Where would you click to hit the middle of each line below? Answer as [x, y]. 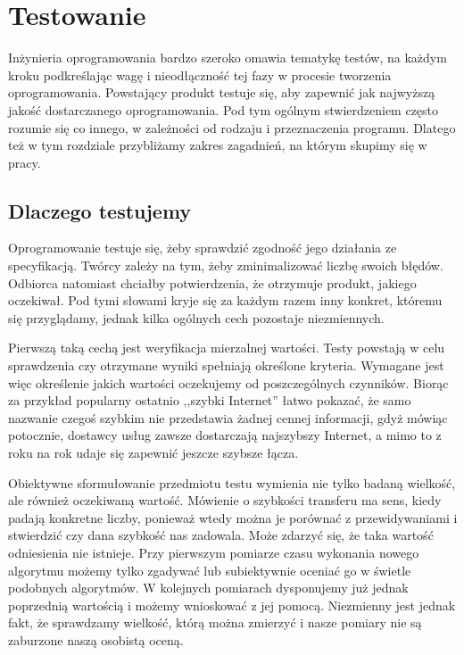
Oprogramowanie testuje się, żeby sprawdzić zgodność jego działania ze [203, 248]
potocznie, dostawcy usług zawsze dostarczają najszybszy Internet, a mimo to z [225, 435]
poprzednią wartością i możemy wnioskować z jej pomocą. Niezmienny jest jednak [232, 605]
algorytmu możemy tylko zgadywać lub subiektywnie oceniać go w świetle [210, 570]
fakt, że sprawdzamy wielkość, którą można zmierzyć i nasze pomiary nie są [215, 622]
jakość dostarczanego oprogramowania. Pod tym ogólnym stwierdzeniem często [224, 109]
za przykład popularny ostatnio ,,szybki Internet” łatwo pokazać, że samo [210, 400]
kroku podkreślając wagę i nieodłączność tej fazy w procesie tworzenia [200, 75]
